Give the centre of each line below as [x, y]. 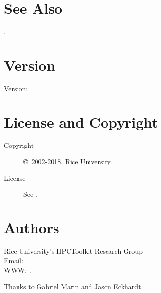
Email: [14, 260]
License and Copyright [81, 121]
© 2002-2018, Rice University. [68, 161]
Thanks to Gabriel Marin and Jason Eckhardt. [73, 286]
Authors [32, 228]
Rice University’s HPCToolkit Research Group [73, 251]
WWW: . [18, 270]
